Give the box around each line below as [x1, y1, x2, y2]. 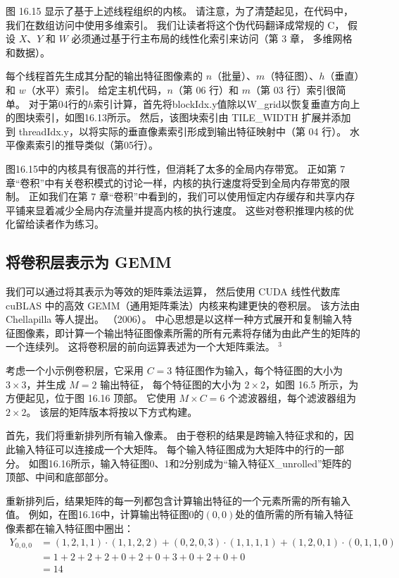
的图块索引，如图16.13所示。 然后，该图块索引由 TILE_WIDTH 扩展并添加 [6, 110, 351, 125]
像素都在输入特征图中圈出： [6, 521, 134, 536]
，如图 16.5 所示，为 [265, 376, 359, 391]
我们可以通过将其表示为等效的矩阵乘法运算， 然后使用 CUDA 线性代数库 [6, 284, 341, 299]
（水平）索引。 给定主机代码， [25, 82, 167, 97]
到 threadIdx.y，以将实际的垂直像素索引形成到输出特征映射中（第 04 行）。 [6, 123, 347, 138]
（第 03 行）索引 [251, 82, 327, 97]
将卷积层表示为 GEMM [6, 251, 172, 273]
